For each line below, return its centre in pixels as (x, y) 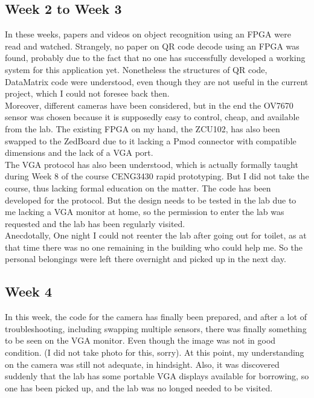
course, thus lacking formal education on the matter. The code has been (138, 188)
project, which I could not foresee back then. (87, 93)
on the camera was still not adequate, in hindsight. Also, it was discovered (142, 364)
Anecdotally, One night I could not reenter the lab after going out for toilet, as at (156, 235)
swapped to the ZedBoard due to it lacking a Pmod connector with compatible (151, 140)
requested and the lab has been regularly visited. (95, 223)
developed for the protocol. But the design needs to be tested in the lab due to (151, 200)
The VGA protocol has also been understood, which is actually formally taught (152, 164)
